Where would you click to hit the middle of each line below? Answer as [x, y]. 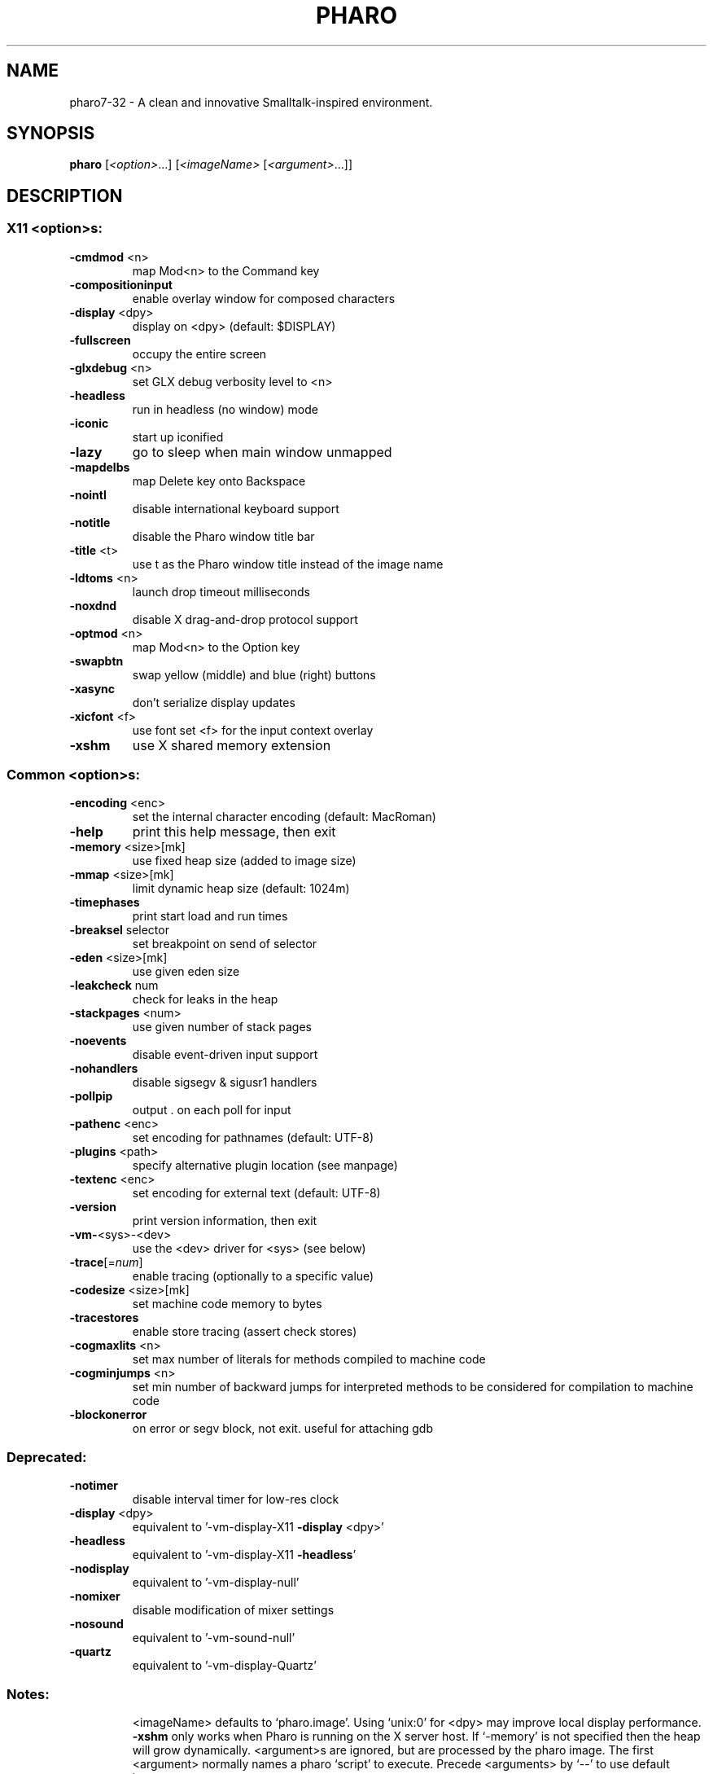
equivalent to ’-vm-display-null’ [216, 1583]
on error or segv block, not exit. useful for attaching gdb [282, 1429]
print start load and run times [210, 916]
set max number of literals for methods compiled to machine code [309, 1359]
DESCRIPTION [65, 195]
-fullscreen [100, 340]
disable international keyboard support [236, 508]
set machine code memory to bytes [227, 1304]
